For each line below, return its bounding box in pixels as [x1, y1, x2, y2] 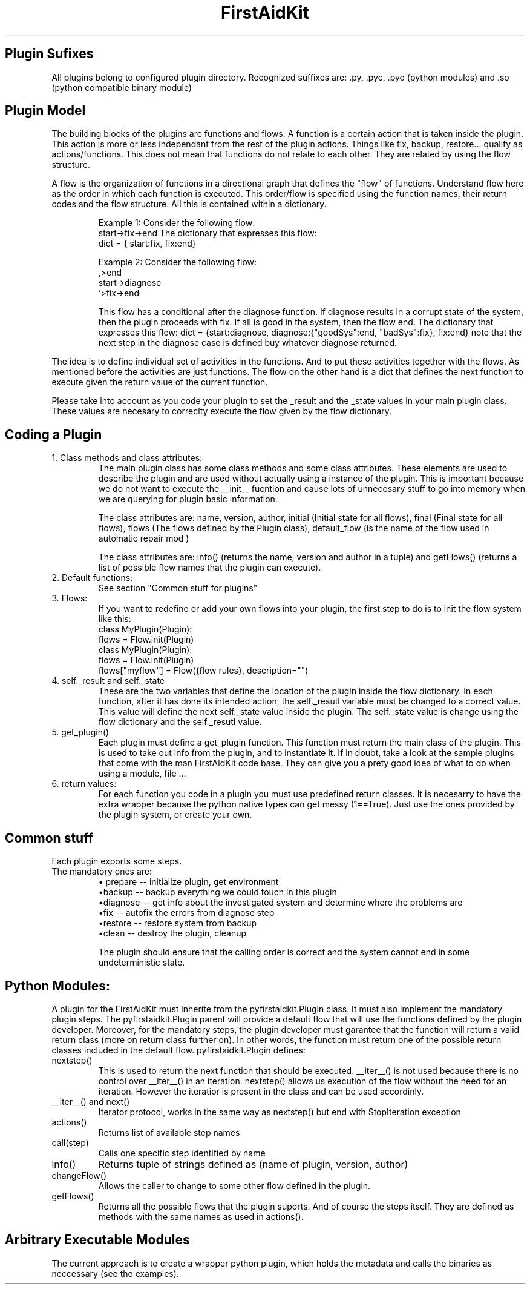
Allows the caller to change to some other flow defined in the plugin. [98, 1180, 371, 1191]
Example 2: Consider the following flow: [98, 257, 257, 268]
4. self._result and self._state [51, 675, 165, 686]
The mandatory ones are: [51, 866, 152, 877]
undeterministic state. [98, 957, 185, 968]
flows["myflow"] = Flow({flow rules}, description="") [98, 665, 309, 676]
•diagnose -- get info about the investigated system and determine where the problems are [98, 897, 463, 908]
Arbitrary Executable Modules [5, 1232, 190, 1248]
